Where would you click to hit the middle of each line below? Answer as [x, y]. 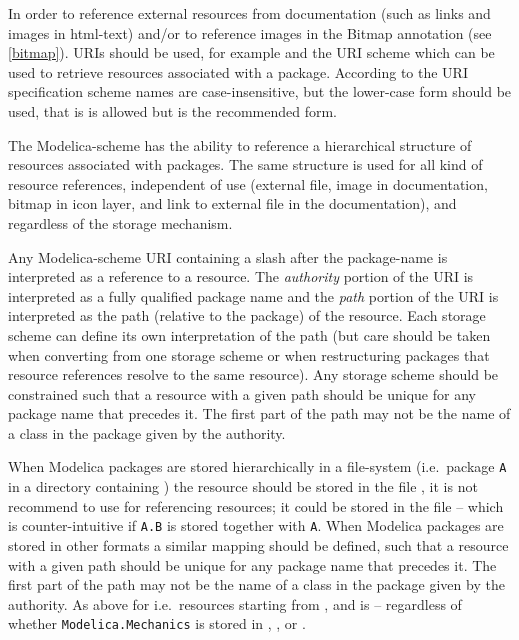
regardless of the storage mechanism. [120, 222]
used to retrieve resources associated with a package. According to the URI [238, 71]
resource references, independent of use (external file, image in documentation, [248, 183]
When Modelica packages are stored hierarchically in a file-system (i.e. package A [257, 466]
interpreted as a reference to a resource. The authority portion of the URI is [241, 276]
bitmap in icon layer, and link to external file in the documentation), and [232, 203]
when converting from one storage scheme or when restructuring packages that [249, 354]
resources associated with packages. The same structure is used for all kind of [245, 164]
